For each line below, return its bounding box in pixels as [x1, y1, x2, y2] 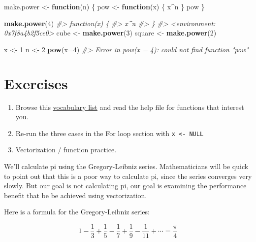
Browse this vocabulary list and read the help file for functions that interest [15, 102, 244, 112]
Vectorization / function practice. [15, 144, 117, 155]
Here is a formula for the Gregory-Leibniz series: [4, 207, 150, 217]
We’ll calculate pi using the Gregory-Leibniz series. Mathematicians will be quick [4, 161, 249, 171]
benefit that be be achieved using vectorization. [4, 190, 147, 200]
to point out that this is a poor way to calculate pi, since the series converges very [4, 171, 252, 181]
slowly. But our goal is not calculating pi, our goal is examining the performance [4, 180, 247, 191]
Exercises [4, 73, 68, 93]
